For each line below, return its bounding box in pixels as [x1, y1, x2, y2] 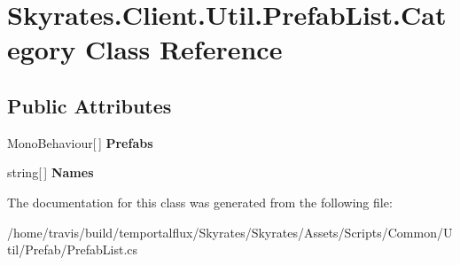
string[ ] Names [7, 163, 94, 182]
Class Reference [84, 31, 283, 67]
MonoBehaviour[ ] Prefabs [7, 133, 153, 152]
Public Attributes [7, 91, 172, 119]
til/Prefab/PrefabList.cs [7, 240, 138, 259]
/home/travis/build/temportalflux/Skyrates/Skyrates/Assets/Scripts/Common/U [7, 222, 453, 241]
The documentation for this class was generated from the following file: [7, 192, 393, 211]
